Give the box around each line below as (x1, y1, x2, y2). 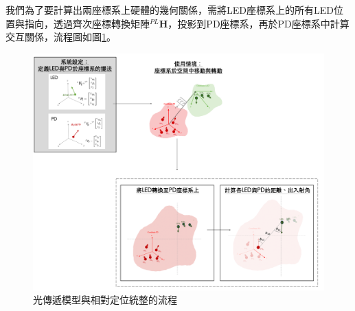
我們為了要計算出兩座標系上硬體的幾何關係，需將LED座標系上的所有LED (5, 3, 334, 16)
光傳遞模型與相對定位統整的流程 (33, 292, 177, 307)
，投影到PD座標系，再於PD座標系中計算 (168, 16, 350, 30)
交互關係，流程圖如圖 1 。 (5, 30, 116, 44)
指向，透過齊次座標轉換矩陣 (24, 16, 150, 30)
